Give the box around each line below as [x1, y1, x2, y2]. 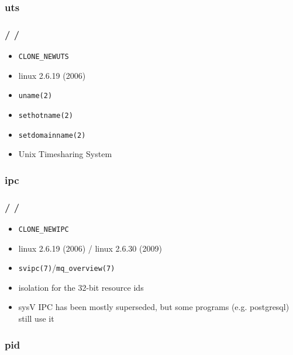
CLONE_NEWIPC [18, 225, 69, 234]
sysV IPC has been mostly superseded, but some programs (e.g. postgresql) [18, 301, 289, 313]
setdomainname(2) [18, 131, 86, 140]
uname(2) [18, 92, 53, 100]
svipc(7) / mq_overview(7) [18, 262, 115, 274]
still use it [18, 312, 54, 325]
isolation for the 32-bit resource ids [18, 281, 144, 293]
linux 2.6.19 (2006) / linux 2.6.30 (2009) [18, 242, 162, 254]
